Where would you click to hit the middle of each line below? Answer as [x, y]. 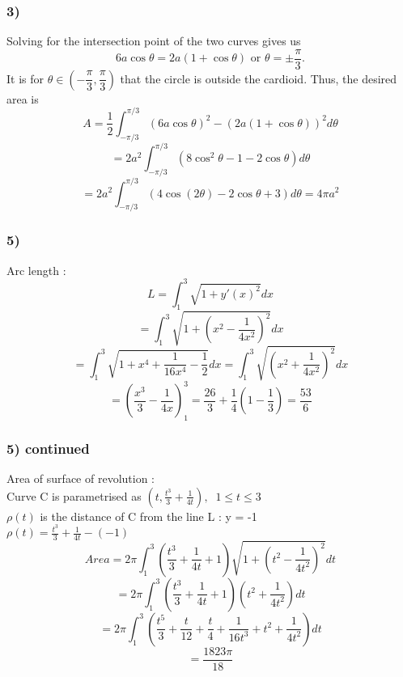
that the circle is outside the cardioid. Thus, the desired [259, 78]
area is [23, 98]
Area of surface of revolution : [81, 478]
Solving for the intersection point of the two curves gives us [154, 41]
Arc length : [36, 270]
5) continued [48, 448]
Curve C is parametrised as [74, 495]
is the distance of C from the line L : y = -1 [148, 516]
